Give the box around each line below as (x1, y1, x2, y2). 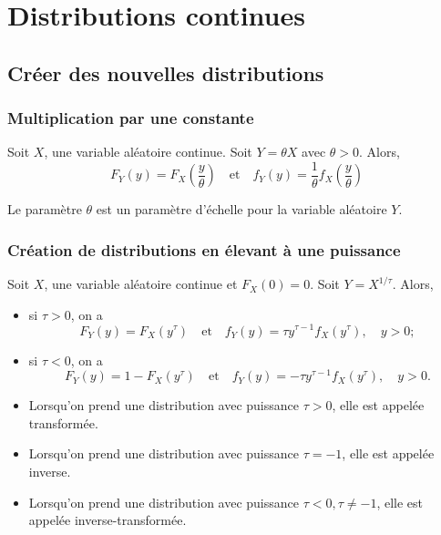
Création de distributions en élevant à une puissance (7, 238, 401, 261)
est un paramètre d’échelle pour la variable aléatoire (96, 200, 387, 219)
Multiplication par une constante (7, 107, 254, 129)
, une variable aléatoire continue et (44, 274, 238, 293)
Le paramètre (7, 200, 82, 219)
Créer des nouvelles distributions (7, 58, 324, 87)
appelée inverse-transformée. (28, 510, 187, 530)
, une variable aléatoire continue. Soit (44, 142, 252, 161)
